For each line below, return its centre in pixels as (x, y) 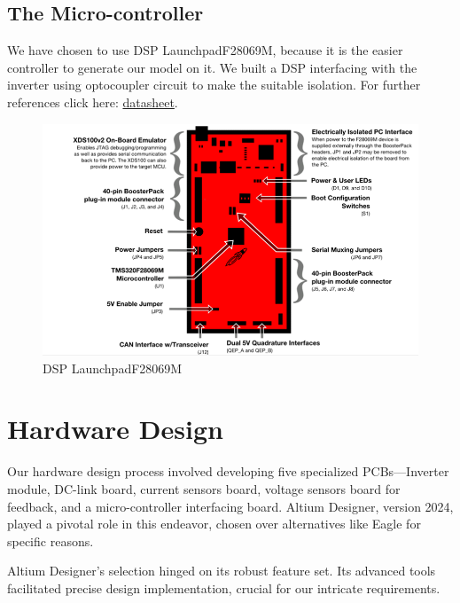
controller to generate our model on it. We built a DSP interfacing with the (212, 67)
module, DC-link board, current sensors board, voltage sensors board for (204, 488)
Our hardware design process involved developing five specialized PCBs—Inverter (228, 471)
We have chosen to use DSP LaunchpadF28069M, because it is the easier (205, 50)
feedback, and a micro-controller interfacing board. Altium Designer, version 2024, (230, 506)
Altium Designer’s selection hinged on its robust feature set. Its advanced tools (222, 571)
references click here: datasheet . (93, 102)
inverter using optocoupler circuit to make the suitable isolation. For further (214, 85)
